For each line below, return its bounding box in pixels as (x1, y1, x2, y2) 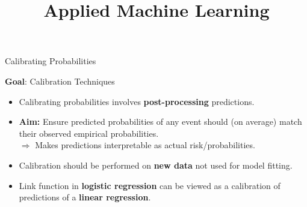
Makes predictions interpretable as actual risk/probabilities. (35, 139, 255, 151)
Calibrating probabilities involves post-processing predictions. (19, 95, 255, 107)
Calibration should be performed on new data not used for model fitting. (19, 158, 293, 171)
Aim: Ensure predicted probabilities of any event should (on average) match (19, 115, 302, 128)
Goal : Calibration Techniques (5, 74, 115, 87)
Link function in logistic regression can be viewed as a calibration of (19, 179, 281, 191)
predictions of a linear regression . (19, 191, 151, 203)
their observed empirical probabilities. (19, 127, 159, 139)
